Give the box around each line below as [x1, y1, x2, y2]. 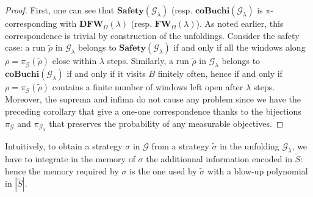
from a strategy [151, 140, 209, 152]
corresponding [5, 17, 57, 29]
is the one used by [129, 164, 197, 177]
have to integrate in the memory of [5, 152, 135, 165]
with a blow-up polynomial [207, 164, 308, 177]
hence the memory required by [5, 164, 119, 177]
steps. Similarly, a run [107, 54, 189, 67]
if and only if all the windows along [173, 41, 306, 54]
